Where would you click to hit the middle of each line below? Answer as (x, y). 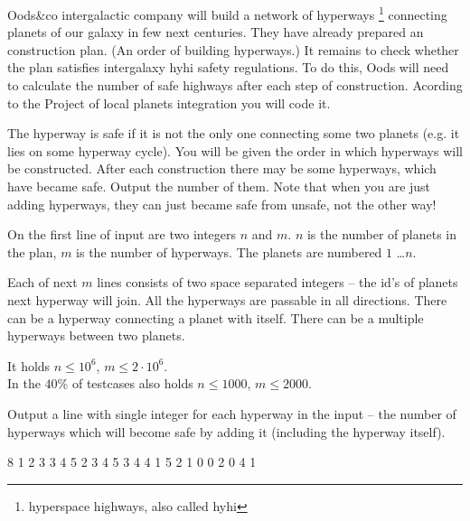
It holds (29, 365)
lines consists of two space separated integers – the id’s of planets (277, 282)
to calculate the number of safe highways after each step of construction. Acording (235, 85)
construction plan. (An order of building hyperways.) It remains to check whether (233, 49)
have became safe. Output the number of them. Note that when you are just (219, 186)
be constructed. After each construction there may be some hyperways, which (222, 168)
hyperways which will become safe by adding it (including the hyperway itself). (226, 431)
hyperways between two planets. (96, 335)
